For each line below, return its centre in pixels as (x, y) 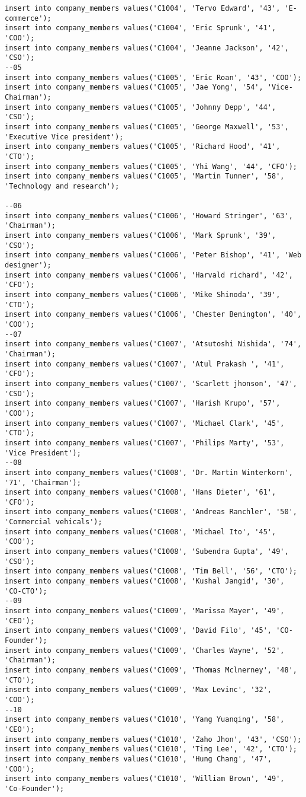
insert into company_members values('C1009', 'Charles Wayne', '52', (145, 650)
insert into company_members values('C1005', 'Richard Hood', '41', (143, 147)
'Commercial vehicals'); (54, 522)
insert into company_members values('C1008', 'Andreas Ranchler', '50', (151, 512)
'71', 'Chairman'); (43, 482)
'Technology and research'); (62, 186)
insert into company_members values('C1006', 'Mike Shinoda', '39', (143, 295)
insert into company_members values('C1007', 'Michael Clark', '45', (145, 423)
